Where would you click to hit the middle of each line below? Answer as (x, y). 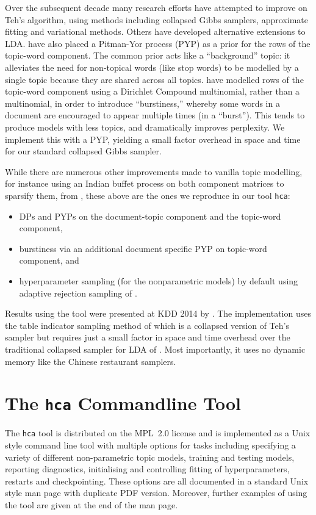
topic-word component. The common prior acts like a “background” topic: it (148, 55)
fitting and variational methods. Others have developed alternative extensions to (155, 31)
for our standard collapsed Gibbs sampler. (83, 151)
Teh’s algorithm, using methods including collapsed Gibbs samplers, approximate (157, 19)
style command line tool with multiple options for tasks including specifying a (150, 445)
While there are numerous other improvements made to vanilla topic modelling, (154, 171)
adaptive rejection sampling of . (78, 293)
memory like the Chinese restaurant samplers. (91, 361)
